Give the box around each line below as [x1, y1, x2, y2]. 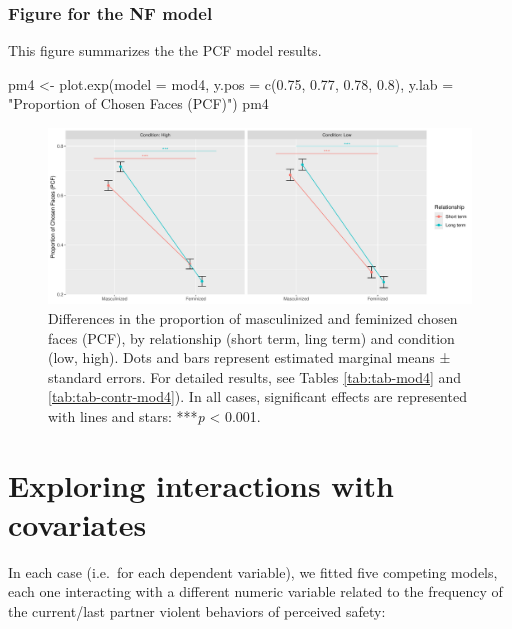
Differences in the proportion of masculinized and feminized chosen [48, 307, 458, 328]
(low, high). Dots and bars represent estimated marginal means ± [48, 347, 451, 368]
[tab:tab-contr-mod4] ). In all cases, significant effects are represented [48, 386, 467, 407]
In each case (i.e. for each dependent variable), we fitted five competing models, [8, 561, 498, 582]
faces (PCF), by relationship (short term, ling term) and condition [48, 327, 455, 348]
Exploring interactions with [8, 464, 394, 505]
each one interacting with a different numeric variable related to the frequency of [8, 581, 503, 602]
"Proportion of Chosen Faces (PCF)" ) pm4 [8, 93, 269, 114]
